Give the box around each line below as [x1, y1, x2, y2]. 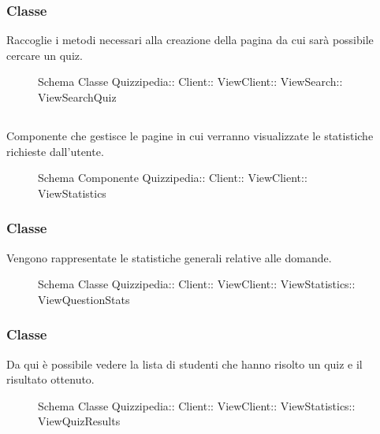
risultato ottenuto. [6, 371, 95, 388]
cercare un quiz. [6, 46, 83, 63]
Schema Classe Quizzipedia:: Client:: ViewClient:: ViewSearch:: [38, 73, 343, 90]
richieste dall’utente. [6, 143, 104, 159]
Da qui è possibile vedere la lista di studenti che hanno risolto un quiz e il [6, 355, 363, 372]
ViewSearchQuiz [38, 89, 117, 105]
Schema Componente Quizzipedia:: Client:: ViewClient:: [38, 169, 307, 186]
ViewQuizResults [38, 413, 121, 429]
